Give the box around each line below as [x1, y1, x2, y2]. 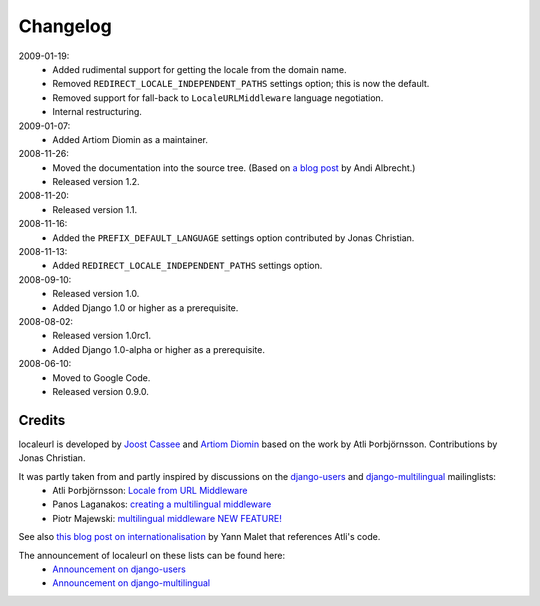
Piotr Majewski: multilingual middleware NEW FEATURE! [52, 512, 282, 524]
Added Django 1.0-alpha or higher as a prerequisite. [52, 343, 265, 355]
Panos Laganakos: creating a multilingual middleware [52, 498, 272, 510]
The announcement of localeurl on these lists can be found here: [18, 549, 285, 561]
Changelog [18, 15, 112, 37]
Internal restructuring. [52, 106, 142, 118]
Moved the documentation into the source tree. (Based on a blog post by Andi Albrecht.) [52, 161, 416, 174]
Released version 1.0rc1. [52, 330, 152, 342]
